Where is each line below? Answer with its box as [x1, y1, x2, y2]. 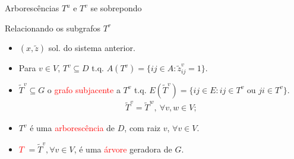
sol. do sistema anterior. [48, 42, 135, 54]
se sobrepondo [90, 2, 142, 14]
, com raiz [124, 122, 161, 134]
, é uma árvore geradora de [74, 142, 172, 155]
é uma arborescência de [30, 122, 115, 134]
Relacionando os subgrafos [5, 21, 101, 34]
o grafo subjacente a [47, 83, 121, 96]
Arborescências [5, 2, 59, 14]
